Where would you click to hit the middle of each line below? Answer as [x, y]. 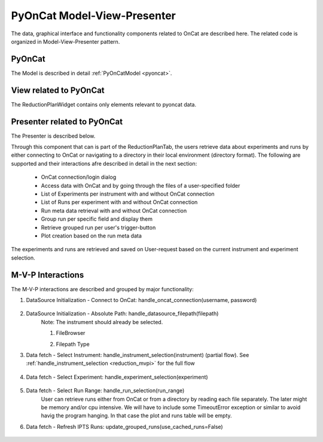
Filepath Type [73, 344]
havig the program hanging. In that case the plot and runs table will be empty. [137, 416]
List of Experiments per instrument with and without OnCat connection [128, 194]
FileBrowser [71, 333]
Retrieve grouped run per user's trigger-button [98, 227]
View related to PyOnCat [58, 90]
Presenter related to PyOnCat [67, 122]
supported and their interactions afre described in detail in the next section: [104, 163]
